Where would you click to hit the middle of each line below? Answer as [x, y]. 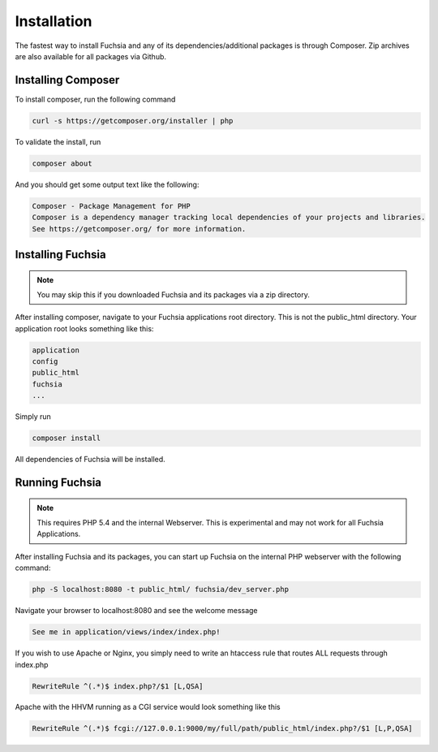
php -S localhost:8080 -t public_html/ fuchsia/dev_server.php [161, 590]
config [45, 362]
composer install [67, 438]
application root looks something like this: [84, 328]
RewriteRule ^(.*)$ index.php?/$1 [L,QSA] [118, 686]
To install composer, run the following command [95, 99]
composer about [62, 163]
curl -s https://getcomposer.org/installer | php [133, 121]
